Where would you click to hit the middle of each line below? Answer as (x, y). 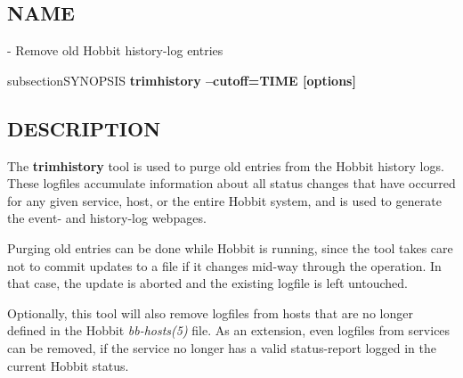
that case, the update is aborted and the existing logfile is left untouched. (207, 283)
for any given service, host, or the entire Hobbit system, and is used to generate (224, 200)
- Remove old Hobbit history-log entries (115, 50)
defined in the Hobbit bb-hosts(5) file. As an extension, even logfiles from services (229, 330)
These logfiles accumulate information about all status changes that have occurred (231, 183)
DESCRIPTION (84, 128)
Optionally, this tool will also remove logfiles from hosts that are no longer (210, 312)
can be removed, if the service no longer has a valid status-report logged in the (222, 347)
